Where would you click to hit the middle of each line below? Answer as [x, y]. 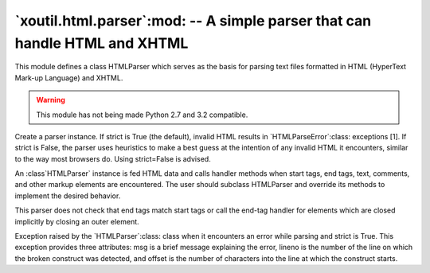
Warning [51, 100]
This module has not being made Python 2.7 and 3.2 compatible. [142, 115]
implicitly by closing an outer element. [77, 221]
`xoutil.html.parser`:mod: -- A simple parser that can [193, 21]
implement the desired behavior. [68, 196]
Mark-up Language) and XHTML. [69, 78]
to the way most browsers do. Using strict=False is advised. [113, 158]
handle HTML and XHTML [102, 43]
